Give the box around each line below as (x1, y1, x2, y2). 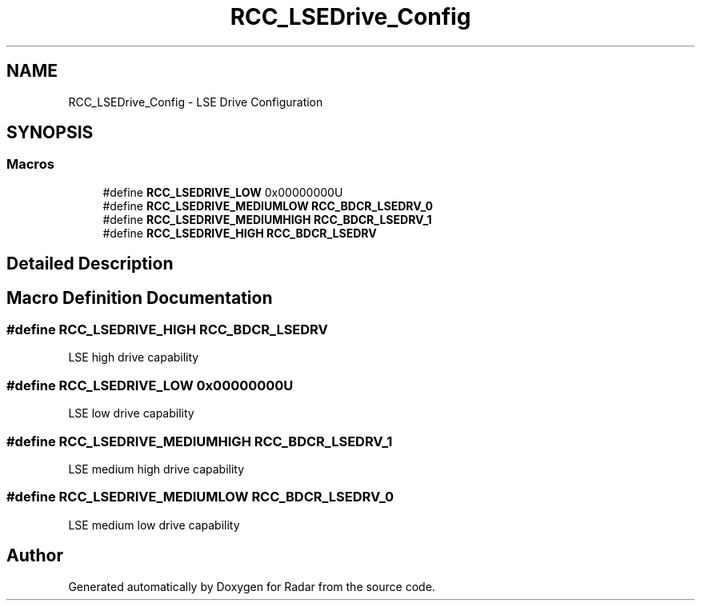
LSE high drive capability (68, 350, 199, 365)
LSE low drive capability (68, 406, 194, 421)
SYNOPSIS (6, 122, 94, 143)
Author (6, 545, 63, 566)
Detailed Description (6, 254, 174, 274)
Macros (6, 156, 54, 173)
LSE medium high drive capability (68, 461, 245, 476)
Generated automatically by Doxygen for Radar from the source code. (68, 579, 435, 593)
